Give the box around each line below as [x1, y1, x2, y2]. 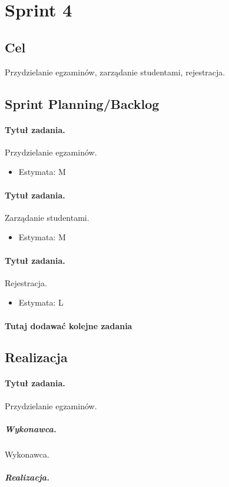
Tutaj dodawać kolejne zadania [5, 319, 132, 332]
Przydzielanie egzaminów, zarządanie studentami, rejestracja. [5, 65, 225, 78]
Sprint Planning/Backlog [5, 94, 160, 112]
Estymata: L [18, 296, 64, 309]
